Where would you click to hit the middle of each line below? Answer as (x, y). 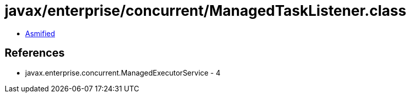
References (35, 53)
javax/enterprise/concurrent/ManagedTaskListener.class (206, 11)
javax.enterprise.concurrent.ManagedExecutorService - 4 (123, 72)
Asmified (40, 33)
